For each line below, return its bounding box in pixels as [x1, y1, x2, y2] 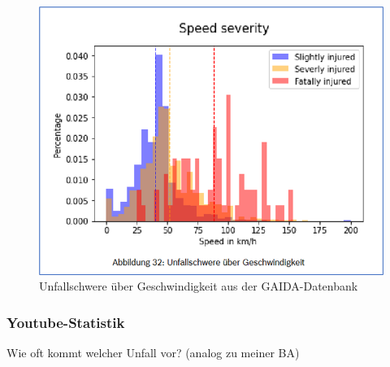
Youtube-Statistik [6, 312, 125, 332]
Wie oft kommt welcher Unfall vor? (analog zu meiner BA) [6, 344, 300, 361]
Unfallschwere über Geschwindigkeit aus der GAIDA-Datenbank [39, 277, 358, 295]
